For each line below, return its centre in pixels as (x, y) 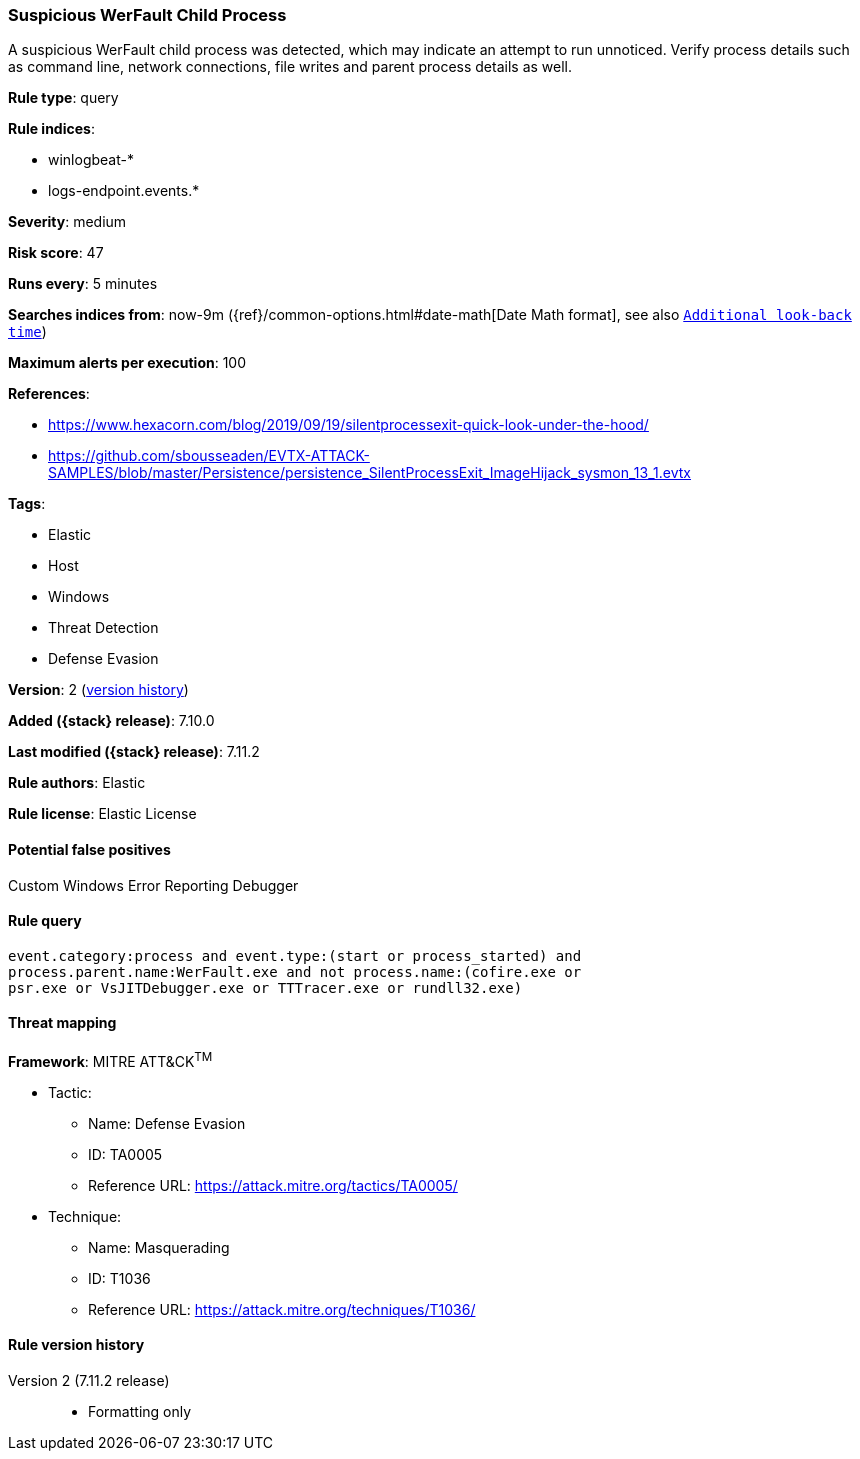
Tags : (27, 504)
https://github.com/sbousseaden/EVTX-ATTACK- (209, 456)
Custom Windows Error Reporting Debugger (153, 885)
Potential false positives (89, 849)
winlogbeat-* (91, 160)
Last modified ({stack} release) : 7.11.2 (134, 752)
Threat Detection (103, 628)
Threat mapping (62, 1023)
